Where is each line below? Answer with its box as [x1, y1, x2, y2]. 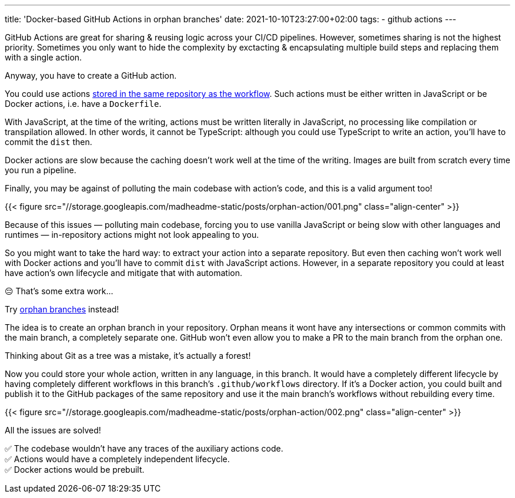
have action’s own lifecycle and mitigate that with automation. [5, 268, 242, 278]
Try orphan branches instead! [5, 304, 119, 314]
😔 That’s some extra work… [5, 286, 113, 296]
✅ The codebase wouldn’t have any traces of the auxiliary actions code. [5, 443, 283, 453]
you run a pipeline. [5, 165, 76, 175]
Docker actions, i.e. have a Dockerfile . [5, 99, 162, 109]
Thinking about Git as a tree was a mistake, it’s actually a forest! [5, 351, 251, 361]
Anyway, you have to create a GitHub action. [5, 70, 177, 80]
